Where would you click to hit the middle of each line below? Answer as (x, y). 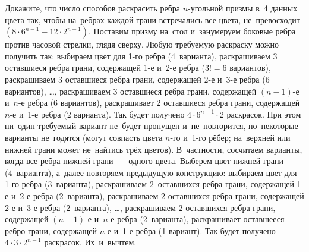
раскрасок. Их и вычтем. (90, 242)
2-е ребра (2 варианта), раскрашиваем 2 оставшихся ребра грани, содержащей (162, 195)
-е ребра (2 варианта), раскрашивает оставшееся (196, 219)
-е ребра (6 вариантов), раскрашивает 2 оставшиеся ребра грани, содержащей (159, 103)
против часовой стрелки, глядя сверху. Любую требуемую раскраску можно (142, 44)
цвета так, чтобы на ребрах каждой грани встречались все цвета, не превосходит (152, 19)
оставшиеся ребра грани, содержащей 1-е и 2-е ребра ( (105, 67)
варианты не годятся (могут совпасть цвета (84, 137)
